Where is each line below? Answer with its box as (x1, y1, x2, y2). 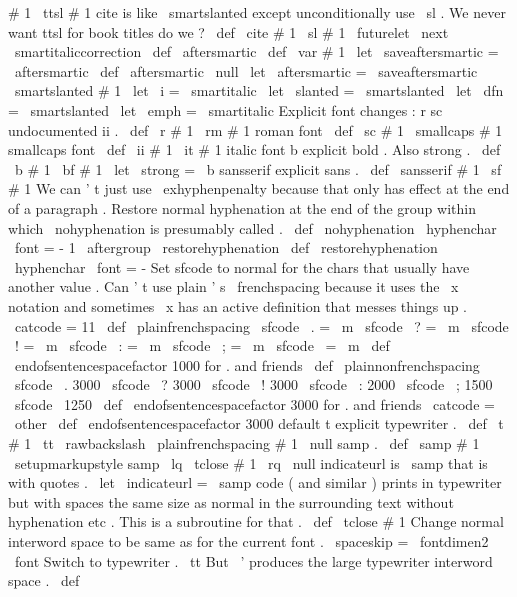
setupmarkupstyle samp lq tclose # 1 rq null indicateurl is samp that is (14, 452, 488, 473)
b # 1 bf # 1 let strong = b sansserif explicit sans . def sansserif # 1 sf (14, 158, 502, 179)
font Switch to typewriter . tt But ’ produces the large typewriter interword (14, 550, 493, 571)
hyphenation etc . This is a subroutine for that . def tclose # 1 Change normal (8, 511, 504, 532)
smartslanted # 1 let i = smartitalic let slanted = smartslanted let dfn (14, 80, 504, 101)
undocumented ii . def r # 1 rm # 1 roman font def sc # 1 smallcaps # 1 (8, 119, 503, 140)
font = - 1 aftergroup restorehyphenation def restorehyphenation (14, 237, 438, 258)
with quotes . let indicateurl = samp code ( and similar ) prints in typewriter (8, 472, 502, 493)
